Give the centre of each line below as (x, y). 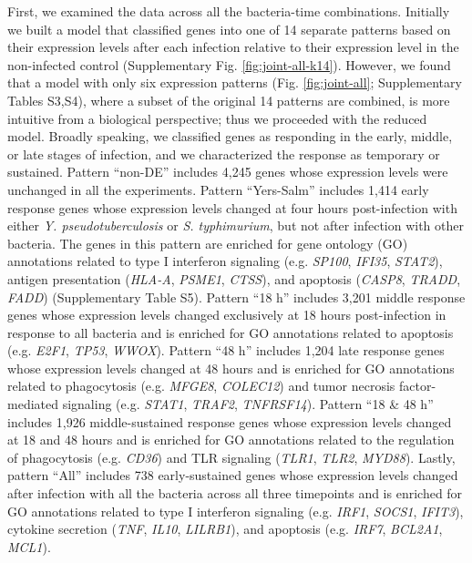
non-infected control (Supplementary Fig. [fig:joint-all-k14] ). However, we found (229, 64)
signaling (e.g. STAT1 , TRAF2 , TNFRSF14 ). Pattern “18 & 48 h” (248, 404)
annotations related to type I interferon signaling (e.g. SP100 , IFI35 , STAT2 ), (225, 261)
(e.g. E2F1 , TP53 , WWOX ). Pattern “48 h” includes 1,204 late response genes (226, 350)
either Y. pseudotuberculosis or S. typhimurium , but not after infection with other (236, 225)
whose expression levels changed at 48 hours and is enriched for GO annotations (231, 368)
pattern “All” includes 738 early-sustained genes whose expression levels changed (233, 475)
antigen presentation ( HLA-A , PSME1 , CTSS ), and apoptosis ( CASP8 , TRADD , (234, 278)
